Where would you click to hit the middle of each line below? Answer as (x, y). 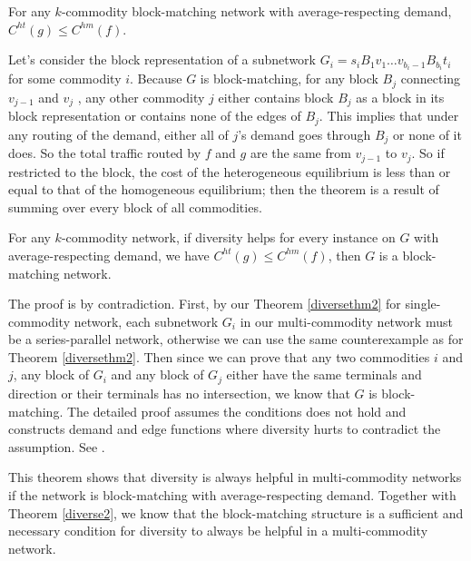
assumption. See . (57, 446)
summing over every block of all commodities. (135, 207)
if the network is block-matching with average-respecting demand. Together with (232, 494)
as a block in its (400, 97)
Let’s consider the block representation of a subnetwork (162, 59)
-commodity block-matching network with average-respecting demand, (256, 11)
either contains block (276, 97)
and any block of (157, 374)
